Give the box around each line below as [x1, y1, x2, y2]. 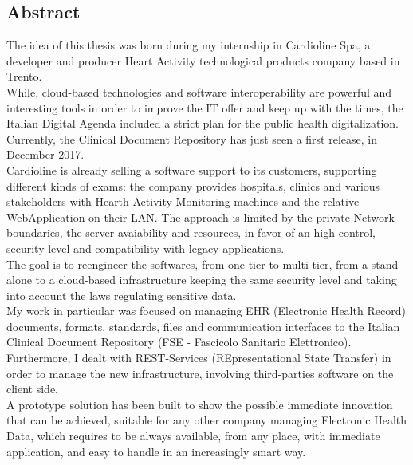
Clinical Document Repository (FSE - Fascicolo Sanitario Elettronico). [6, 333, 352, 350]
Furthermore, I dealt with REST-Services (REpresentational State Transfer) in [6, 349, 391, 366]
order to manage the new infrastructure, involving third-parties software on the [6, 365, 394, 381]
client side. [6, 380, 59, 397]
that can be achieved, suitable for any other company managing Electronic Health [6, 412, 407, 428]
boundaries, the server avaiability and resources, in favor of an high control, [6, 224, 376, 241]
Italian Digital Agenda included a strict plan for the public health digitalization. [6, 115, 399, 132]
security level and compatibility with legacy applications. [6, 239, 285, 256]
